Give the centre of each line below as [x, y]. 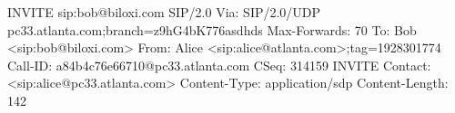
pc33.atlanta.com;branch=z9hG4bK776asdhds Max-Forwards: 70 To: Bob [212, 29]
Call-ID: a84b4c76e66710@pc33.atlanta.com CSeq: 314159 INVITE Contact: [219, 65]
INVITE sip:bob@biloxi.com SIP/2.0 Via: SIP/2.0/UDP [164, 12]
